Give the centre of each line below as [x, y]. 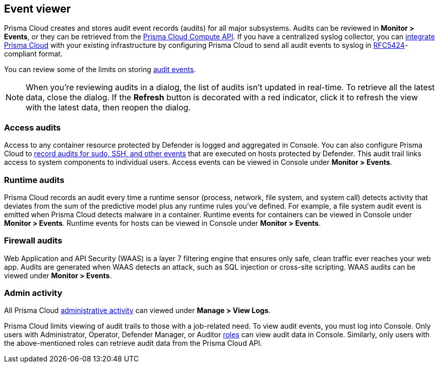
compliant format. [34, 54]
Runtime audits [34, 180]
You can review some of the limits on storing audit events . [100, 70]
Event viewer [38, 9]
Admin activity [33, 293]
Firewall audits [33, 241]
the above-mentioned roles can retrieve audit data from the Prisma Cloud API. [133, 343]
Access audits [33, 127]
